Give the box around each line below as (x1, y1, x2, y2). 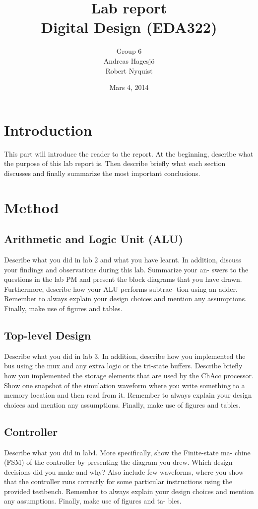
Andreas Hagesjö (103, 55, 155, 66)
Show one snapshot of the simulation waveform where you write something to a (4, 380, 245, 390)
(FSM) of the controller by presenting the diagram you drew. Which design (4, 457, 233, 467)
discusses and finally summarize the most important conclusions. (4, 168, 200, 178)
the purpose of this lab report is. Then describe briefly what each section (4, 158, 226, 169)
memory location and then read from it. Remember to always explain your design (4, 390, 252, 400)
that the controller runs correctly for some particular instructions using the (4, 476, 233, 487)
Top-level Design (4, 327, 91, 342)
